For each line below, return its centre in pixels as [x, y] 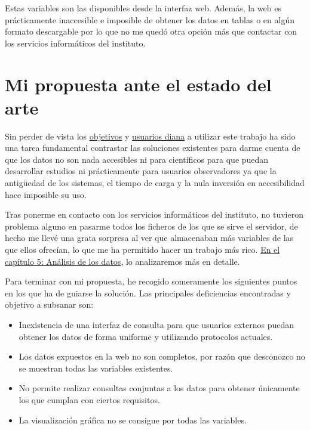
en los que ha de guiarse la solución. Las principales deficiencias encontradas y [148, 293]
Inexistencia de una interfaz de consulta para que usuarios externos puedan [156, 324]
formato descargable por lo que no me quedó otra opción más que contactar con [151, 31]
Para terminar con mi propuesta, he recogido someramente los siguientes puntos [151, 281]
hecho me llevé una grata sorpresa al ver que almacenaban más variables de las [149, 238]
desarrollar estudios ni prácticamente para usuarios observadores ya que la [141, 171]
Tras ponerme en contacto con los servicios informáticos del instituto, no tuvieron [154, 214]
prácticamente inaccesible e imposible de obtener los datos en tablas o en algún [150, 19]
